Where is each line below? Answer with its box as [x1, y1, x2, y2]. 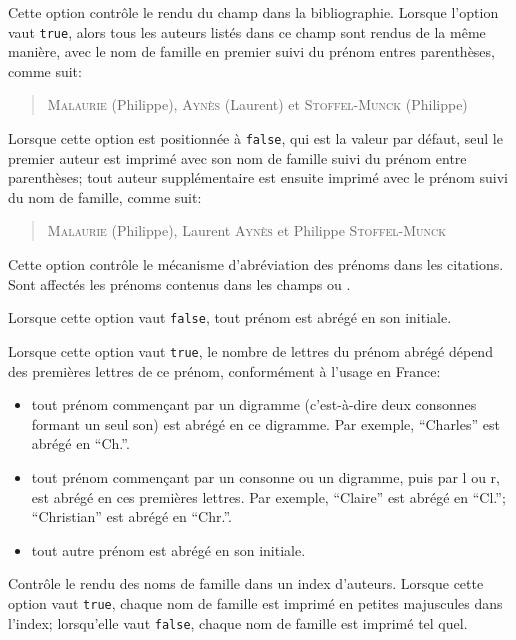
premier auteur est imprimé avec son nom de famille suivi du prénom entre [8, 147, 467, 168]
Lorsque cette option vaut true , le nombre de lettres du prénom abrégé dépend [8, 340, 493, 361]
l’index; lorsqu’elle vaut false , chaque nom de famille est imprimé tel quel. [8, 612, 468, 633]
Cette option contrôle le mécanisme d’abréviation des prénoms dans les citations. [8, 254, 504, 275]
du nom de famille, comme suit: [8, 186, 202, 207]
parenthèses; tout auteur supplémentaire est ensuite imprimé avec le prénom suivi [8, 167, 508, 188]
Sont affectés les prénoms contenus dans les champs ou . [8, 273, 351, 294]
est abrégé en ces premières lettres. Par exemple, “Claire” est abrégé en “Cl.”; [31, 486, 506, 507]
